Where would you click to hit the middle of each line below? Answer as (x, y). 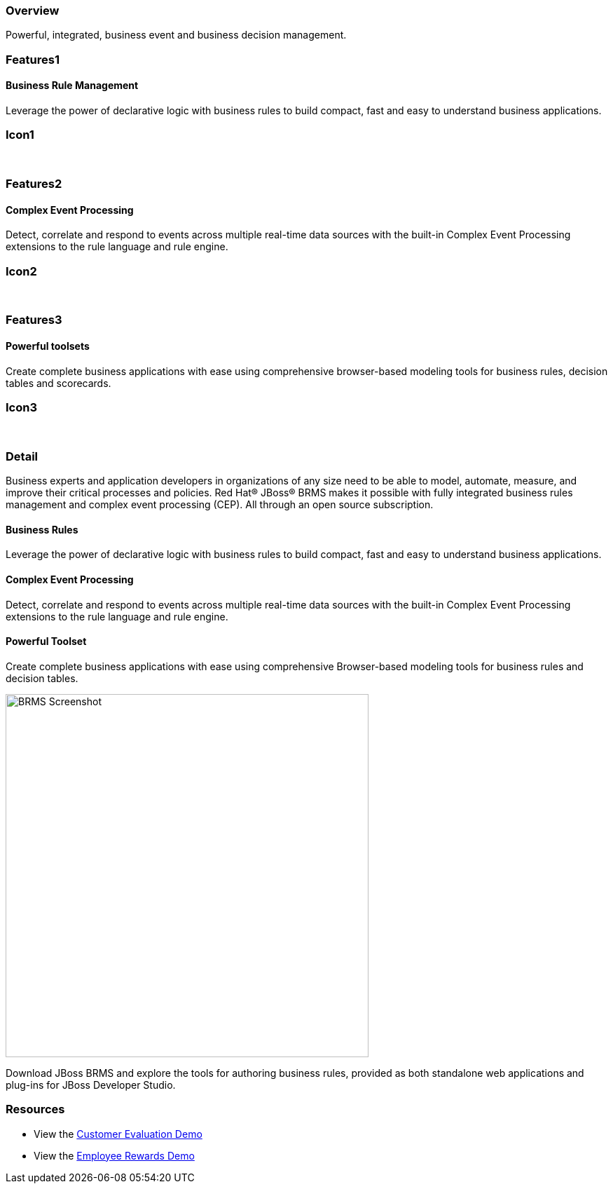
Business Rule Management (72, 86)
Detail (22, 456)
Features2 (34, 184)
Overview (33, 11)
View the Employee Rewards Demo (114, 1155)
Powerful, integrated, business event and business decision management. (176, 35)
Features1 (33, 59)
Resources (35, 1109)
